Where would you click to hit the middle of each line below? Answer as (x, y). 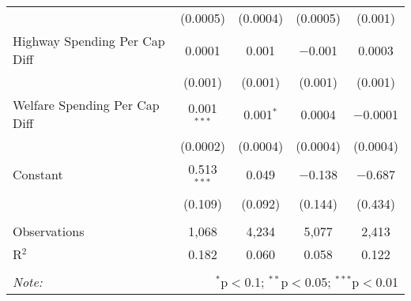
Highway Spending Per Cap (89, 41)
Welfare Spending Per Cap (86, 105)
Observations (49, 231)
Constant (38, 175)
